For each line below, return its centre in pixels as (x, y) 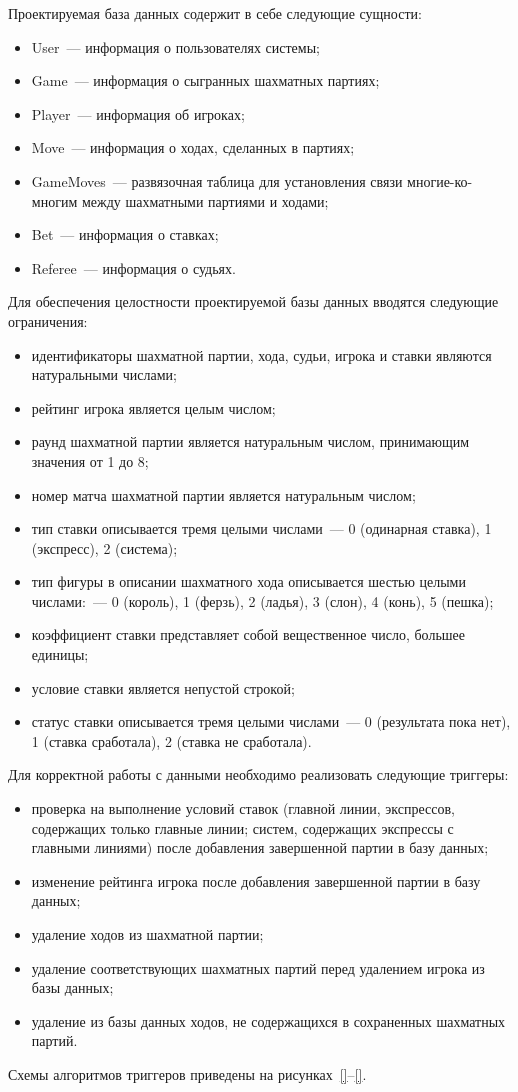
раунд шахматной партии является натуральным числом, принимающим (250, 441)
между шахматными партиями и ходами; (205, 200)
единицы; (60, 654)
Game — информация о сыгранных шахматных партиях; (205, 80)
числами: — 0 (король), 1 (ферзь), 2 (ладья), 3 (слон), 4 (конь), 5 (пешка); (262, 600)
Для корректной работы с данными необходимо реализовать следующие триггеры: (258, 774)
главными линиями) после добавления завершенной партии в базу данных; (260, 847)
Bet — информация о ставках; (125, 234)
